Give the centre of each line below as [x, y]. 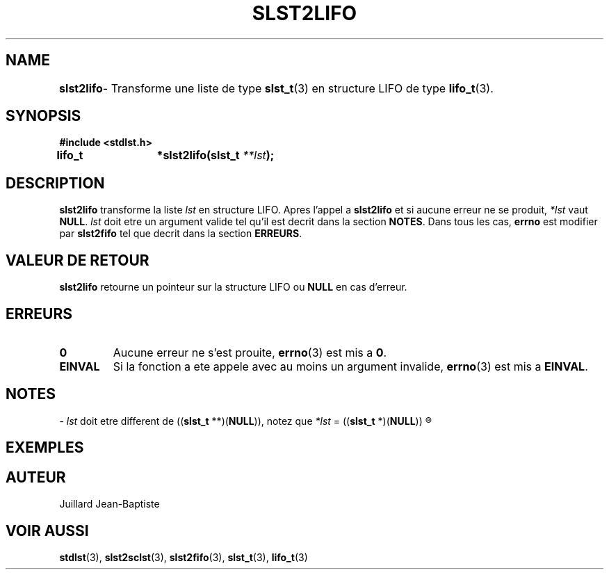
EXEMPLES [45, 448]
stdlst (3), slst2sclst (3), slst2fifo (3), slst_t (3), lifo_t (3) [184, 557]
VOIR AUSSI [47, 531]
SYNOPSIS [43, 116]
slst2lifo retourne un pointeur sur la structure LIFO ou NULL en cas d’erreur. [233, 287]
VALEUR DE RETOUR [78, 260]
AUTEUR [36, 477]
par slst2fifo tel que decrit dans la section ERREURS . [181, 234]
